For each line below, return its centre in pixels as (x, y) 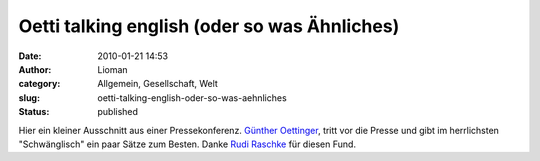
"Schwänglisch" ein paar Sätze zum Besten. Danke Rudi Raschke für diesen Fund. (187, 144)
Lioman (113, 69)
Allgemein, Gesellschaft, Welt (158, 84)
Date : (30, 56)
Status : (34, 112)
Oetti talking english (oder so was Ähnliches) (209, 26)
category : (39, 84)
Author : (35, 69)
